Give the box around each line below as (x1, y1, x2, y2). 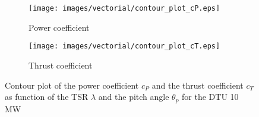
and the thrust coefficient (151, 79, 244, 91)
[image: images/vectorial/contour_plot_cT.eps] (29, 42, 220, 51)
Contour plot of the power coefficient (5, 79, 139, 91)
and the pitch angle (98, 90, 169, 103)
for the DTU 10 (182, 90, 239, 103)
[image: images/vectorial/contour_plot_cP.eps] (29, 4, 220, 12)
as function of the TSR (5, 90, 89, 103)
